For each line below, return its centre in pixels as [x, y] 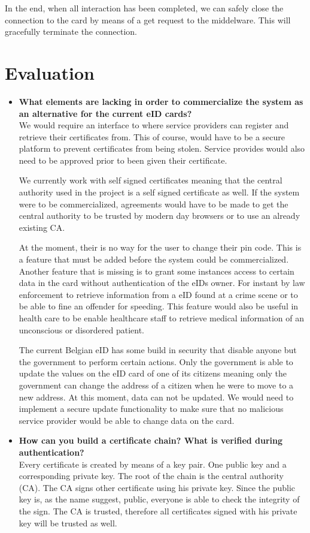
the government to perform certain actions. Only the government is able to [156, 361]
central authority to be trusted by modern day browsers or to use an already [159, 216]
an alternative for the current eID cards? [105, 113]
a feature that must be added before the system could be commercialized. [154, 259]
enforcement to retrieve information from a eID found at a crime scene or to [158, 294]
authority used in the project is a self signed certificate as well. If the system [159, 192]
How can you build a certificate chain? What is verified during [151, 440]
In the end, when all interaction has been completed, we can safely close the [144, 8]
